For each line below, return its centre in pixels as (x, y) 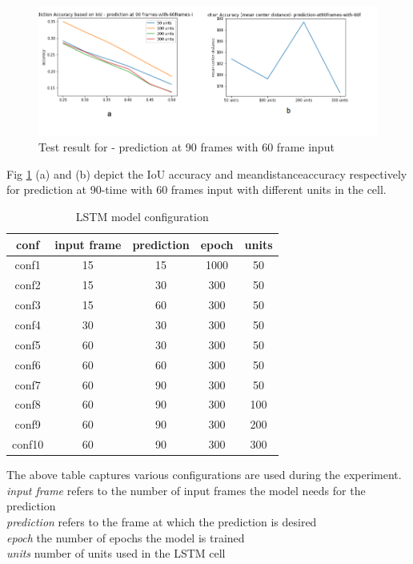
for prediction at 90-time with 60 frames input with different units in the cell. (196, 189)
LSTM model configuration (142, 217)
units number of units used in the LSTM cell (116, 553)
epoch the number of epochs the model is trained (126, 537)
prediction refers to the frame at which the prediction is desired (162, 521)
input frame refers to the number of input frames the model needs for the (186, 490)
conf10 (28, 444)
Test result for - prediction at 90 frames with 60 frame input (186, 147)
